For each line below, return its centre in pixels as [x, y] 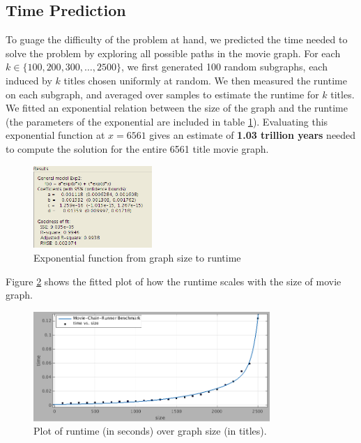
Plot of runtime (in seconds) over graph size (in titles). [150, 431]
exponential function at [55, 135]
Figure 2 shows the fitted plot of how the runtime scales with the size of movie [174, 281]
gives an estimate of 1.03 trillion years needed [253, 135]
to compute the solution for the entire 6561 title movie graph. [137, 148]
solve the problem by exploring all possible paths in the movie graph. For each [173, 53]
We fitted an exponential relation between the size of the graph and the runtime [177, 108]
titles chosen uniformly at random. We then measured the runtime [205, 80]
